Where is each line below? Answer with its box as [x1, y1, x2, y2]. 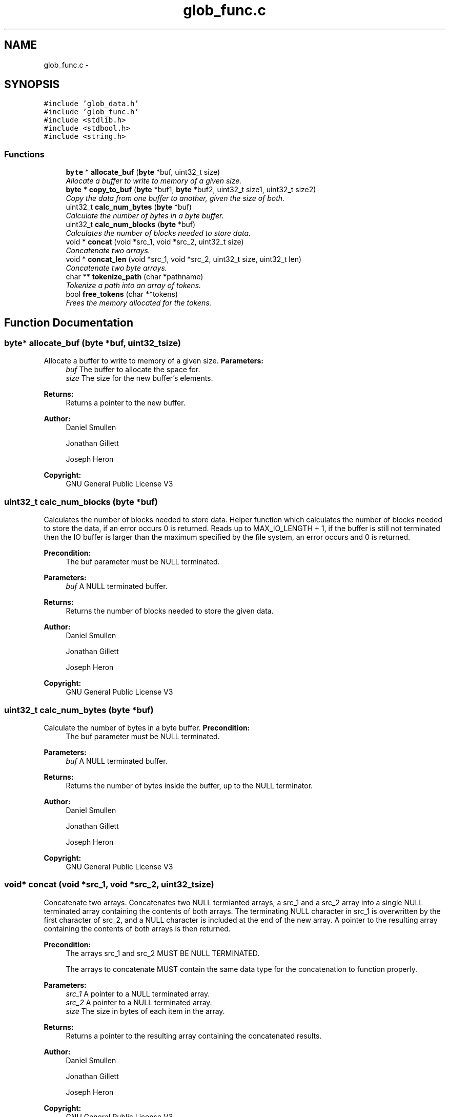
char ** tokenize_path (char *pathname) [66, 272, 203, 281]
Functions [4, 149, 45, 159]
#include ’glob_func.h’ [44, 108, 139, 116]
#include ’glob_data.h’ [44, 99, 139, 108]
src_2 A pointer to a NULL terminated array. [66, 998, 212, 1007]
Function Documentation [4, 316, 133, 329]
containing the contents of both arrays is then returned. [44, 924, 231, 933]
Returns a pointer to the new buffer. [66, 398, 186, 408]
